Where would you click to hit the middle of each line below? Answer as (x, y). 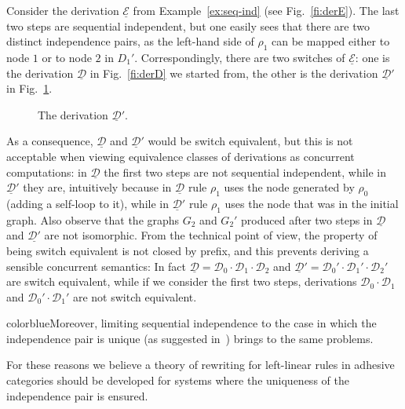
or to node (67, 57)
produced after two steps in (307, 219)
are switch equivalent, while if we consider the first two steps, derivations (182, 281)
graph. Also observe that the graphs (93, 219)
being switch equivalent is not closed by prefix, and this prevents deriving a (188, 250)
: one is (372, 57)
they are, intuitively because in (97, 187)
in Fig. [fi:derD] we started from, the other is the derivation (234, 73)
